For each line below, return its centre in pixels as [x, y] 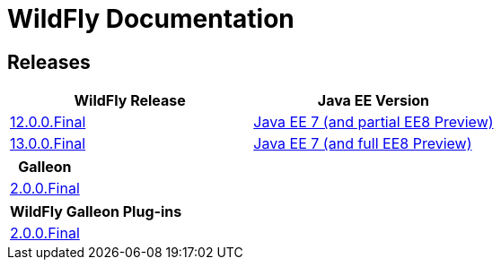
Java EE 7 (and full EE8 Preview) [363, 144]
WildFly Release [130, 101]
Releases [49, 62]
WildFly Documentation [151, 19]
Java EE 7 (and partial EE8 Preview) [374, 122]
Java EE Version [374, 101]
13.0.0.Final [48, 144]
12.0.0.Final [48, 122]
